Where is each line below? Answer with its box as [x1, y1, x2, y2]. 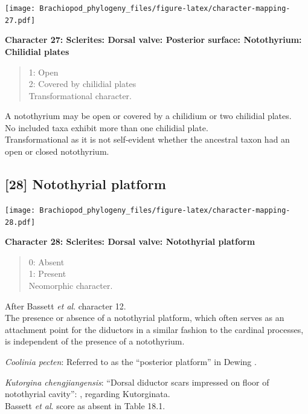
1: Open [28, 65, 59, 78]
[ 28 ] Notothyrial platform [5, 175, 166, 193]
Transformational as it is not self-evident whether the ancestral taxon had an [5, 133, 290, 146]
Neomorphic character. [28, 279, 113, 291]
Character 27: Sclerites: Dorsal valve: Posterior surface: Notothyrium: [5, 33, 302, 46]
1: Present [28, 267, 66, 280]
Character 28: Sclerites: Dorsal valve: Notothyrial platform [5, 235, 255, 248]
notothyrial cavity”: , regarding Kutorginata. [5, 387, 170, 400]
